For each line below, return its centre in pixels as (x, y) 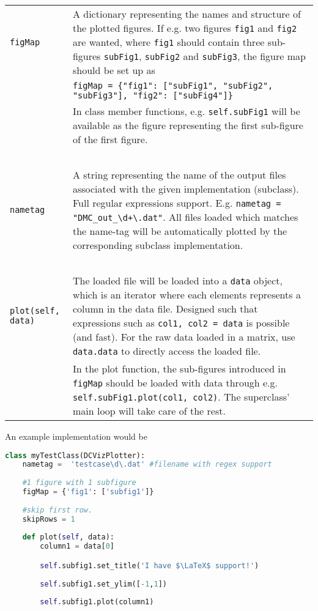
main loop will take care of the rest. (149, 411)
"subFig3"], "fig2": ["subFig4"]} (153, 95)
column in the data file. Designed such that (165, 309)
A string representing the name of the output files (179, 175)
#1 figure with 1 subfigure (79, 483)
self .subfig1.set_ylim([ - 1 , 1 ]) (103, 584)
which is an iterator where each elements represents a (187, 294)
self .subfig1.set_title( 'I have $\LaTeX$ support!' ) (150, 565)
